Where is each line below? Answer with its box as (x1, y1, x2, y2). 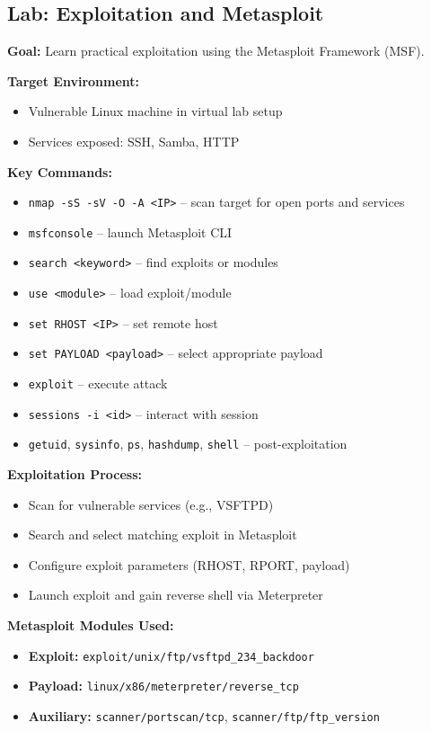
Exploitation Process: (7, 465, 143, 484)
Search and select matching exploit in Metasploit (28, 525, 297, 544)
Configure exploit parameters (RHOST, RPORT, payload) (28, 555, 350, 574)
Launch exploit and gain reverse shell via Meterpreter (28, 585, 323, 604)
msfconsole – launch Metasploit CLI (28, 222, 233, 241)
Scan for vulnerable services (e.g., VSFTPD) (28, 495, 274, 513)
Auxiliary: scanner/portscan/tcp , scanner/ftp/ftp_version (28, 706, 380, 725)
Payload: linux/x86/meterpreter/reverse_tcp (28, 676, 299, 695)
